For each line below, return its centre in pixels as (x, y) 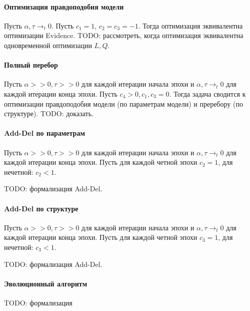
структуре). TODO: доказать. (49, 113)
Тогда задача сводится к (210, 93)
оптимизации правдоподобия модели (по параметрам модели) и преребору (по (123, 103)
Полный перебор (31, 65)
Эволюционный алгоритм (46, 283)
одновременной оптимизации (48, 45)
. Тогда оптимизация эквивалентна (190, 25)
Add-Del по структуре (41, 208)
